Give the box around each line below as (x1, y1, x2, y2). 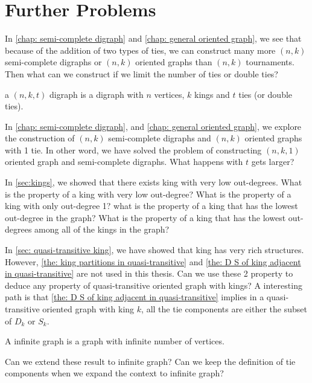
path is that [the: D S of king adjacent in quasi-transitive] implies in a (5, 291, 264, 303)
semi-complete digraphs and (108, 132, 211, 144)
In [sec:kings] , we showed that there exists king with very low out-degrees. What (5, 176, 302, 188)
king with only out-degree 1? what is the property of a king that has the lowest (5, 199, 298, 212)
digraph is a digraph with (49, 88, 144, 100)
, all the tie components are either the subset (141, 303, 307, 315)
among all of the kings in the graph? (34, 223, 170, 236)
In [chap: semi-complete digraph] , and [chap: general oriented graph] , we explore (5, 120, 302, 132)
